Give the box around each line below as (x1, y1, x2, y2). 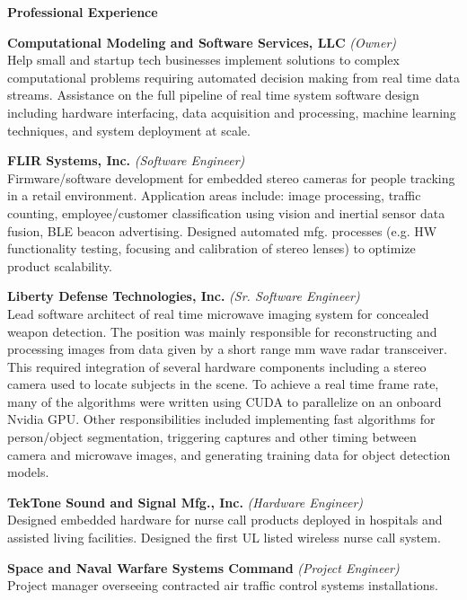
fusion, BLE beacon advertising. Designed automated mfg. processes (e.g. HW (7, 221, 437, 240)
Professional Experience (7, 3, 158, 21)
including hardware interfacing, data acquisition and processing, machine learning (7, 102, 456, 121)
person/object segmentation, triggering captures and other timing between (7, 428, 417, 446)
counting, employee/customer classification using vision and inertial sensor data (7, 203, 445, 222)
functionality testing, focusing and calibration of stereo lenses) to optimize (7, 239, 416, 258)
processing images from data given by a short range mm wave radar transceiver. (7, 340, 447, 358)
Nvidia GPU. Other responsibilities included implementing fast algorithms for (7, 410, 436, 428)
